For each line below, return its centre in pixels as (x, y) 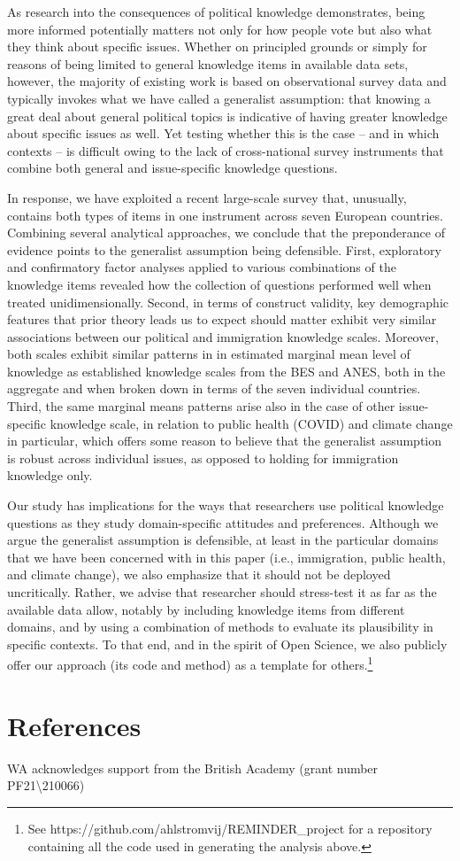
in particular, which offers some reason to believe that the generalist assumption (225, 441)
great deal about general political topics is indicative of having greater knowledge (227, 116)
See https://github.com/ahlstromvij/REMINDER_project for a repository (230, 828)
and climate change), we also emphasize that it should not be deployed (199, 574)
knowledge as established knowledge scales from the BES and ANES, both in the (226, 371)
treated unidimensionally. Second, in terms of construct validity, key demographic (228, 302)
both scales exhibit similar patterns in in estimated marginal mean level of (209, 354)
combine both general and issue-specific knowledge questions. (172, 168)
